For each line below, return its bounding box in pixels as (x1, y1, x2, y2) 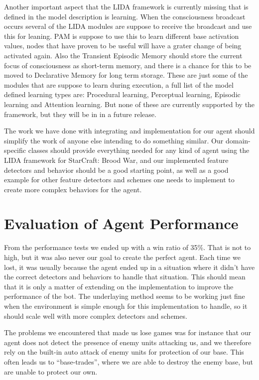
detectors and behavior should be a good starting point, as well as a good (4, 164, 229, 175)
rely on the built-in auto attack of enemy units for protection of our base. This (4, 347, 244, 357)
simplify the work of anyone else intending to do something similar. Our (4, 135, 224, 145)
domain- (225, 135, 251, 145)
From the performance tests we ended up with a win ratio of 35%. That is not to (4, 242, 251, 253)
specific (4, 145, 26, 155)
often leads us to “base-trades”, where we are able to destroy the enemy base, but (4, 356, 253, 367)
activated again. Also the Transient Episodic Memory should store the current (4, 50, 243, 60)
